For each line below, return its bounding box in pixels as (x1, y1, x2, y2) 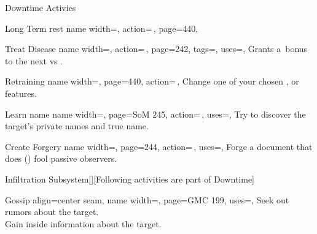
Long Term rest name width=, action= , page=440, (5, 21, 198, 34)
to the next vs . (5, 54, 63, 67)
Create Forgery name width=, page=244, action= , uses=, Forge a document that (5, 140, 313, 153)
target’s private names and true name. (5, 119, 149, 132)
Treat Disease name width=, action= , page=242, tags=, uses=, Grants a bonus (5, 42, 308, 55)
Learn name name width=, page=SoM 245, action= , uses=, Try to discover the (5, 107, 306, 120)
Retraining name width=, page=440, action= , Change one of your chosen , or (5, 75, 299, 88)
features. (5, 86, 37, 99)
